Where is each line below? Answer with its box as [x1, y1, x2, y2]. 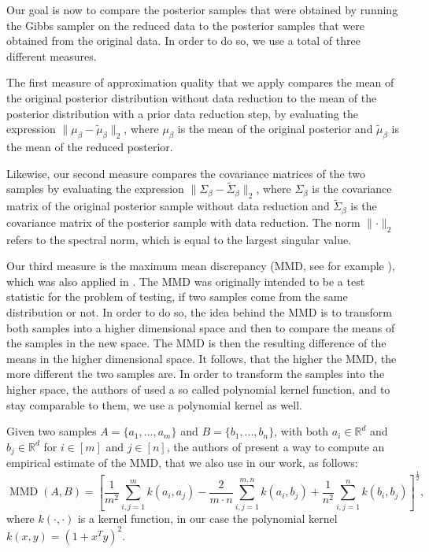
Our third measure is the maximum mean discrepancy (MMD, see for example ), [6, 257, 395, 274]
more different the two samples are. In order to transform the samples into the [6, 365, 385, 382]
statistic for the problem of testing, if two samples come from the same [6, 288, 348, 305]
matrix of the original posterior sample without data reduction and [6, 198, 330, 214]
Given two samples [6, 423, 97, 439]
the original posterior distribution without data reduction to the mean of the [6, 89, 377, 106]
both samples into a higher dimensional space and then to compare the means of [6, 319, 395, 335]
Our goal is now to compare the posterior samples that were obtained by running [6, 2, 398, 17]
